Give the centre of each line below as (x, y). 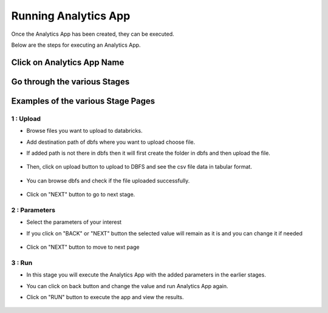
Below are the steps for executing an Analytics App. (76, 45)
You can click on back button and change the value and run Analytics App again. (127, 286)
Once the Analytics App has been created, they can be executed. (93, 34)
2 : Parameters (33, 210)
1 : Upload (26, 118)
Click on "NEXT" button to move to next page (83, 247)
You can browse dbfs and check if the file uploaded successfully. (108, 180)
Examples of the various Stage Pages (83, 101)
